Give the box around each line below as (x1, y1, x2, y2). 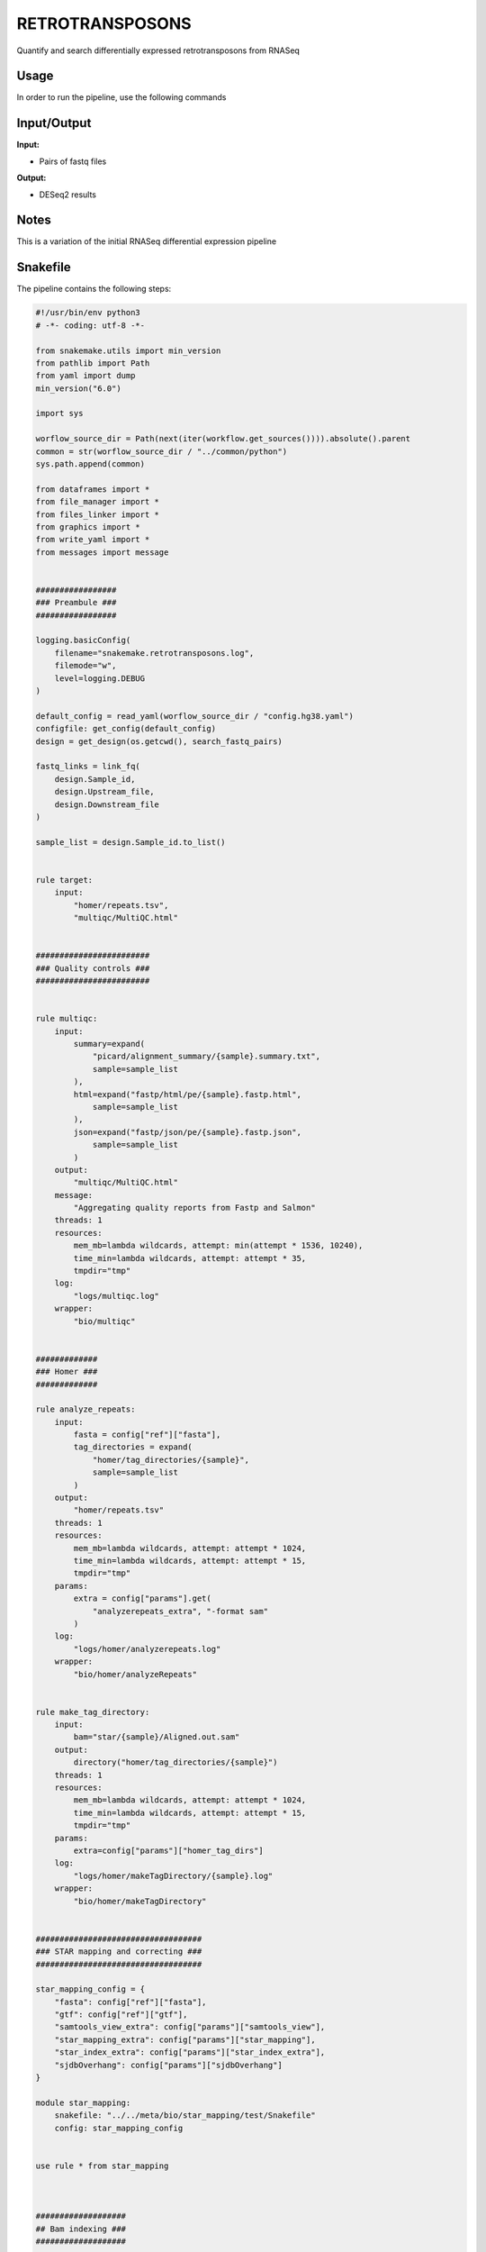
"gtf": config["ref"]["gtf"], (54, 2010, 188, 2020)
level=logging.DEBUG (54, 673, 146, 684)
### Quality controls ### (35, 963, 150, 973)
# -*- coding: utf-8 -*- (35, 320, 146, 331)
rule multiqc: (35, 1013, 98, 1024)
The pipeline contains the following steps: (16, 284, 172, 295)
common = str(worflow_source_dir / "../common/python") (35, 446, 288, 457)
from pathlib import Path (35, 358, 150, 368)
